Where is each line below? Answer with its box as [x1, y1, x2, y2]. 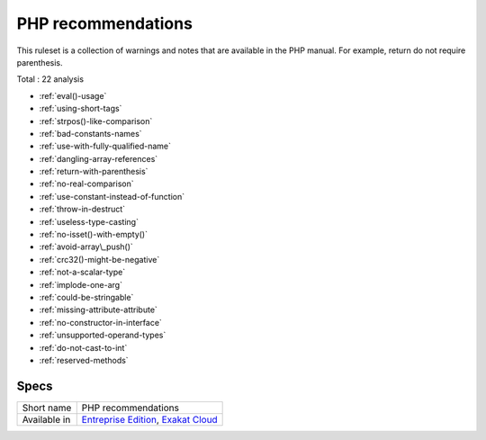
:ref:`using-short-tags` [39, 103, 122, 114]
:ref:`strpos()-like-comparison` [39, 115, 153, 126]
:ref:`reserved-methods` [39, 355, 130, 365]
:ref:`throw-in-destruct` [39, 203, 126, 215]
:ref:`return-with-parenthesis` [39, 166, 148, 177]
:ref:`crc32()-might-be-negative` [39, 254, 160, 265]
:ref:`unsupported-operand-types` [39, 329, 166, 341]
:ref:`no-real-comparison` [39, 178, 134, 189]
